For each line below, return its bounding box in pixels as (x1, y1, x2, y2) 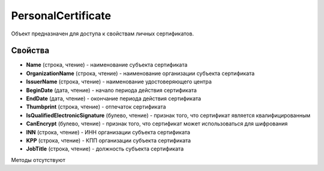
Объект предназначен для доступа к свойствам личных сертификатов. (11, 30, 194, 37)
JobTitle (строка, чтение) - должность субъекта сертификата (26, 145, 184, 152)
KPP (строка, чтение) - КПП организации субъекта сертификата (26, 137, 191, 144)
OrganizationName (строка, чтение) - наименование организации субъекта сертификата (26, 70, 255, 77)
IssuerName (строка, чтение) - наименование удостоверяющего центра (26, 78, 212, 85)
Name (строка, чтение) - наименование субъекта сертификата (26, 61, 188, 68)
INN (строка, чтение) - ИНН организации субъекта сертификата (26, 128, 190, 136)
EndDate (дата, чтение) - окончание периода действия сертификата (26, 95, 201, 102)
